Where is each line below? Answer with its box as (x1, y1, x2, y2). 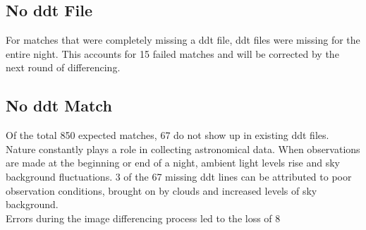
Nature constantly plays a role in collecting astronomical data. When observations (6, 141, 360, 156)
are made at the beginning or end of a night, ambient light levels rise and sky (6, 155, 341, 170)
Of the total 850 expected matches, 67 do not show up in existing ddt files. (6, 128, 329, 143)
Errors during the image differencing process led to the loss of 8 (6, 210, 281, 225)
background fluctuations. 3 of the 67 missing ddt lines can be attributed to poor (6, 169, 352, 183)
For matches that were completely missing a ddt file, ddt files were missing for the (6, 32, 360, 47)
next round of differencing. (6, 60, 121, 75)
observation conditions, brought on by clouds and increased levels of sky (6, 183, 317, 198)
